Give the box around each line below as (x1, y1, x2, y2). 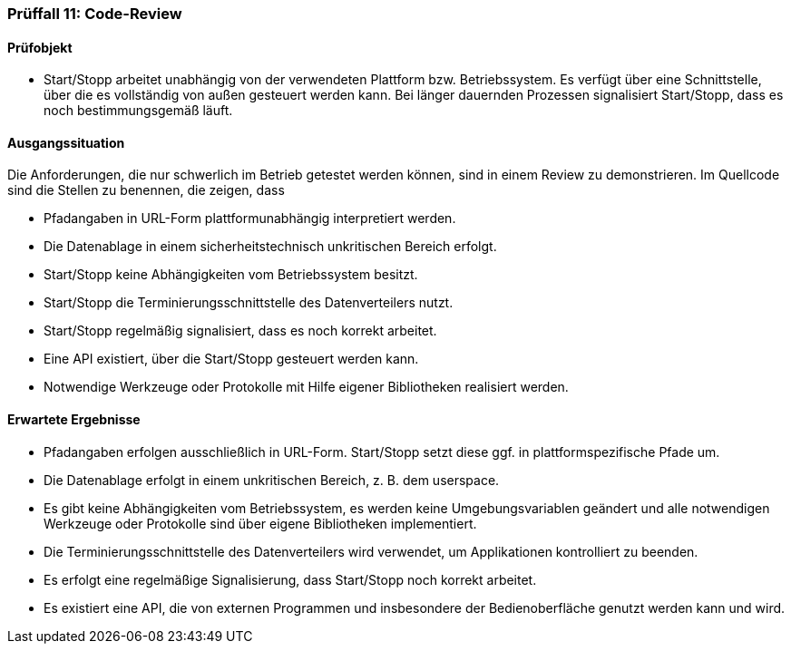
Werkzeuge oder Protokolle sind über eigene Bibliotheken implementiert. (44, 515, 477, 531)
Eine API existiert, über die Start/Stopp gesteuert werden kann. (44, 351, 419, 367)
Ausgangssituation (7, 134, 125, 151)
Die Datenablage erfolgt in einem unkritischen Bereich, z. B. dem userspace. (44, 471, 500, 488)
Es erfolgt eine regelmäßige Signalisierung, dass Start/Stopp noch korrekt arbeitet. (44, 571, 537, 588)
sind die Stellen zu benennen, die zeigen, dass (7, 182, 285, 199)
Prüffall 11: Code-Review (7, 5, 182, 23)
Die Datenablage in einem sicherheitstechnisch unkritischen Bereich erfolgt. (44, 238, 497, 255)
